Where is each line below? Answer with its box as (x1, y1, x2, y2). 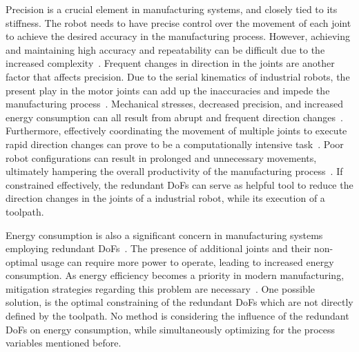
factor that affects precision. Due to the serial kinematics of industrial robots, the (6, 69, 350, 83)
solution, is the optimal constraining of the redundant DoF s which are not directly (6, 295, 353, 309)
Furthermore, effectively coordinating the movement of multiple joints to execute (6, 123, 347, 138)
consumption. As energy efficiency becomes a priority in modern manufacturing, (6, 268, 345, 282)
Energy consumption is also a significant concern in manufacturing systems (6, 227, 323, 242)
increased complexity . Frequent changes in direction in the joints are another (6, 56, 335, 70)
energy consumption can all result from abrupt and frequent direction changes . (6, 110, 343, 124)
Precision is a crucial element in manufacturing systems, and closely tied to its (6, 2, 338, 16)
